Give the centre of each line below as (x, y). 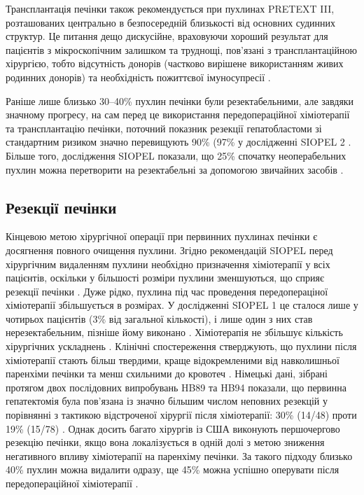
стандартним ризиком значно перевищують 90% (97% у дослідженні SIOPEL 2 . (178, 142)
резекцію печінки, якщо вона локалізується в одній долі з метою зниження (165, 442)
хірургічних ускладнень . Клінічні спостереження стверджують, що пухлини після (181, 346)
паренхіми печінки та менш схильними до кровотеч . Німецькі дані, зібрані (167, 374)
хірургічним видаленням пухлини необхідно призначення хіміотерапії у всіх (168, 264)
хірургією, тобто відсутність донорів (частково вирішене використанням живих (175, 63)
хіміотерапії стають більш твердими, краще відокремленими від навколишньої (173, 360)
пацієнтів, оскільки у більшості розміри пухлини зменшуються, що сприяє (165, 278)
